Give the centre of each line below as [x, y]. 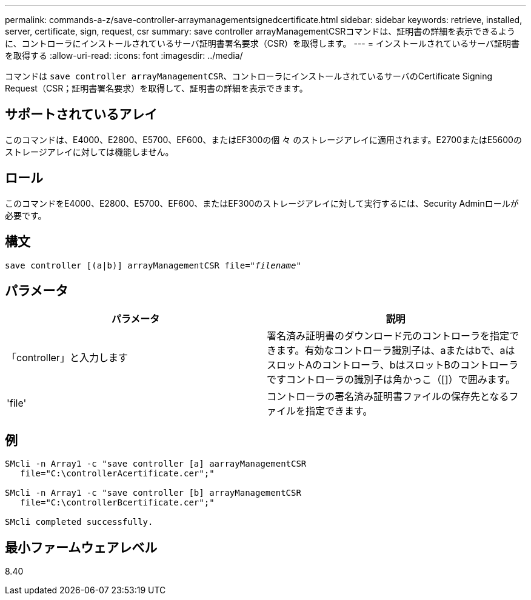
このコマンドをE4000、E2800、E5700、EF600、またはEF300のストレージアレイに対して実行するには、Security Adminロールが [262, 203]
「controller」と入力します [67, 358]
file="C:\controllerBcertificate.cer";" [117, 503]
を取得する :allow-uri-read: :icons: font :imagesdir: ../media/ [124, 55]
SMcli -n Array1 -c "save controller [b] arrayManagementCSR [153, 493]
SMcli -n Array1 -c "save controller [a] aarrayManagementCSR [156, 464]
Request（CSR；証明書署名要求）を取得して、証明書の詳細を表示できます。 [156, 88]
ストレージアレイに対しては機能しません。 [89, 152]
